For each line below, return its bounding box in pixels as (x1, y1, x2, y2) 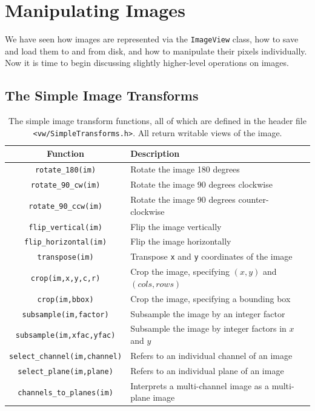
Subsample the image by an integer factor (130, 307, 285, 320)
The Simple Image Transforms (5, 86, 199, 105)
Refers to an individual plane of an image (130, 364, 284, 376)
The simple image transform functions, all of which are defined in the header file (8, 114, 307, 127)
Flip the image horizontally (130, 235, 231, 248)
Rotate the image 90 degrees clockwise (130, 178, 273, 191)
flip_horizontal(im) (24, 238, 107, 247)
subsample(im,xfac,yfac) (15, 331, 116, 340)
